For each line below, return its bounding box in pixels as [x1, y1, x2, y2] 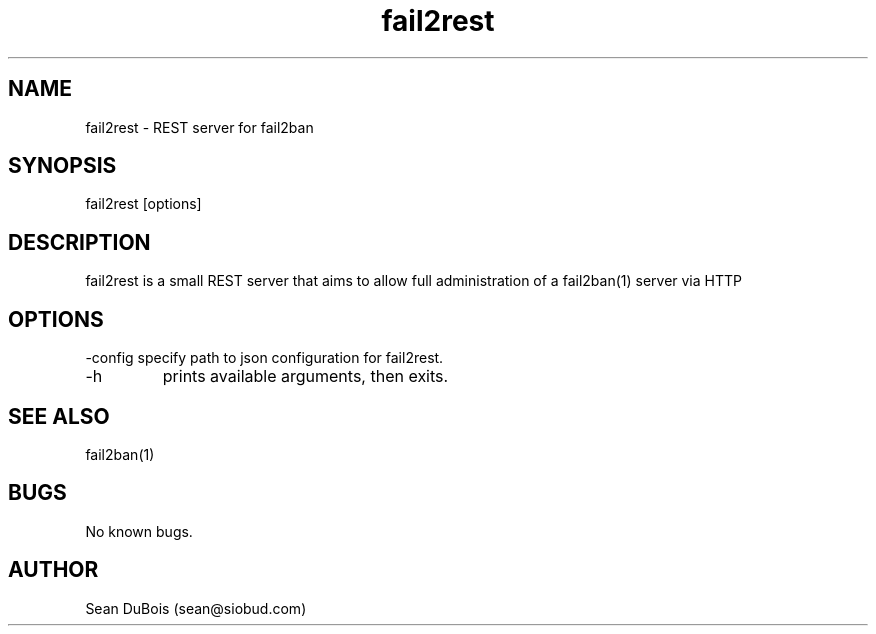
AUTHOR [8, 557, 99, 583]
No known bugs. [85, 522, 193, 540]
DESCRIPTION [8, 229, 151, 255]
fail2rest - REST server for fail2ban [85, 118, 314, 136]
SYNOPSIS [8, 153, 117, 179]
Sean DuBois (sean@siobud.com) [85, 599, 307, 617]
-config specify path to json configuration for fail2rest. [85, 349, 444, 367]
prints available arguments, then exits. [162, 366, 449, 387]
